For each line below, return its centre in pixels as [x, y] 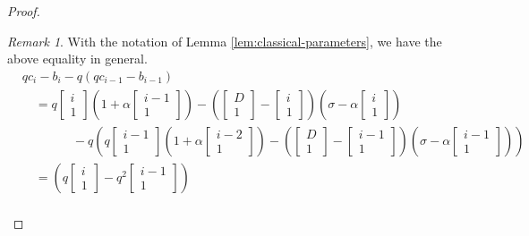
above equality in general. [77, 59]
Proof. [24, 11]
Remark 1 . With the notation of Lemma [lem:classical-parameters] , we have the [225, 41]
